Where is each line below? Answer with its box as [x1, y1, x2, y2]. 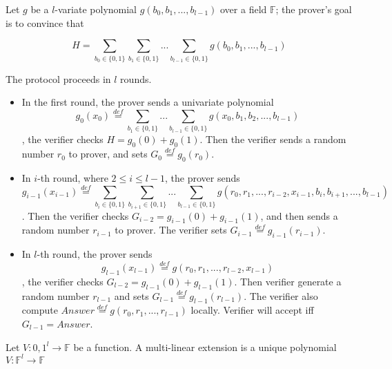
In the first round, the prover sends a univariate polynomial [21, 95, 274, 109]
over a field [220, 2, 267, 16]
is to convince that [6, 15, 84, 30]
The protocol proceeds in [6, 71, 111, 86]
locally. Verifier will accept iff [190, 303, 314, 317]
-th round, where [37, 170, 108, 184]
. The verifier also [244, 288, 318, 303]
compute [21, 303, 58, 317]
